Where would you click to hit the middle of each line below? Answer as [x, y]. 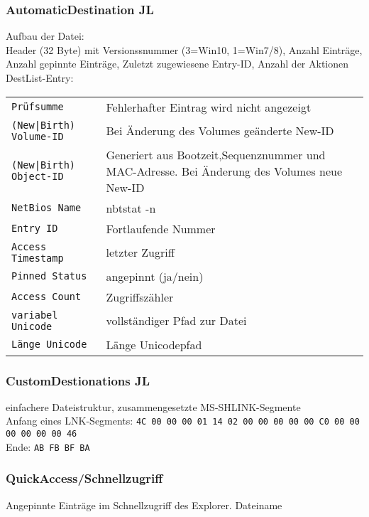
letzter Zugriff [140, 252]
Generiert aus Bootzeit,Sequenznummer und [216, 154]
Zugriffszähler [140, 297]
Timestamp [38, 258]
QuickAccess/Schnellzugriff [84, 478]
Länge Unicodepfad [154, 344]
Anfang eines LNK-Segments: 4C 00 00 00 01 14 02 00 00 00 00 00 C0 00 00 [183, 421]
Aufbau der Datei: [45, 36]
